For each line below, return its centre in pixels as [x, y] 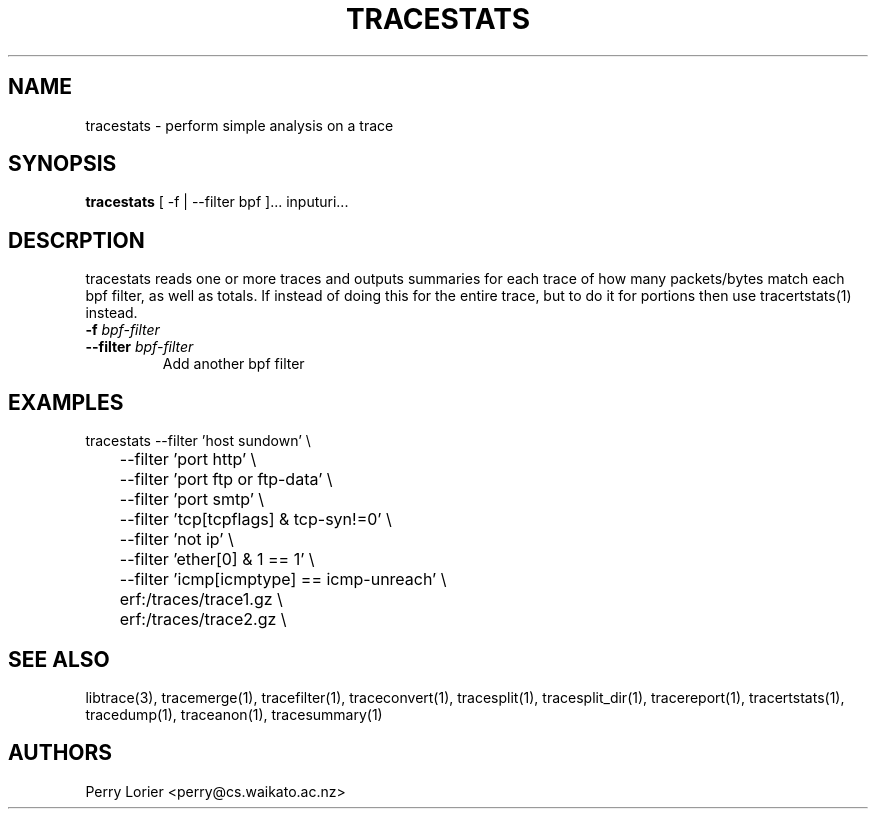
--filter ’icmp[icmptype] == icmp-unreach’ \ [283, 579]
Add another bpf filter [233, 364]
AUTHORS [60, 753]
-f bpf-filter [122, 330]
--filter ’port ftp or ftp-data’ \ [226, 479]
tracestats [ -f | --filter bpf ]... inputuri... [217, 202]
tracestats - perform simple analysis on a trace [239, 125]
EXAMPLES [66, 402]
